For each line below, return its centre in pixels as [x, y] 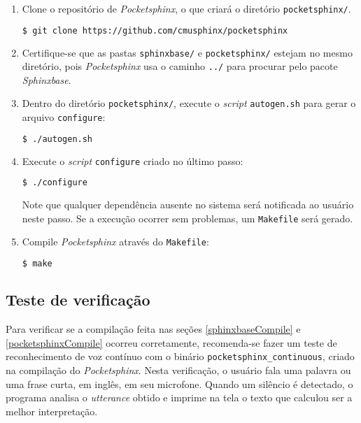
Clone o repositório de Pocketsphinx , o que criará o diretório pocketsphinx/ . [186, 8]
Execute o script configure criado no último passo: [133, 160]
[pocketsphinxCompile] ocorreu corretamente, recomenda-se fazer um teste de [171, 342]
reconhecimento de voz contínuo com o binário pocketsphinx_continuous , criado [180, 356]
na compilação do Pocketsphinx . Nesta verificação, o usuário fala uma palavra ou [178, 370]
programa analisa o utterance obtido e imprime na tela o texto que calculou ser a [179, 397]
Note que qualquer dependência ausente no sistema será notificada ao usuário [188, 205]
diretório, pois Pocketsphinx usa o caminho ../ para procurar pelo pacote [180, 66]
